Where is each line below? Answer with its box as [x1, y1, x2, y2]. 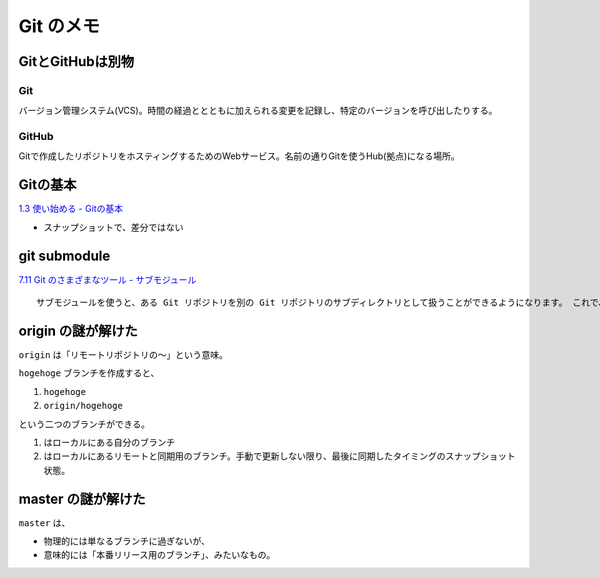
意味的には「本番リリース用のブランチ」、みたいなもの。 [43, 549, 276, 561]
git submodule [18, 247, 111, 264]
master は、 [18, 516, 71, 529]
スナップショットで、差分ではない [43, 221, 184, 233]
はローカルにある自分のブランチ [43, 436, 175, 448]
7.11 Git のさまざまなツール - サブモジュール [18, 273, 197, 285]
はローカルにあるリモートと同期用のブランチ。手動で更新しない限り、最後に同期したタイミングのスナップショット [43, 450, 516, 462]
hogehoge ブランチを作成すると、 [18, 367, 160, 379]
